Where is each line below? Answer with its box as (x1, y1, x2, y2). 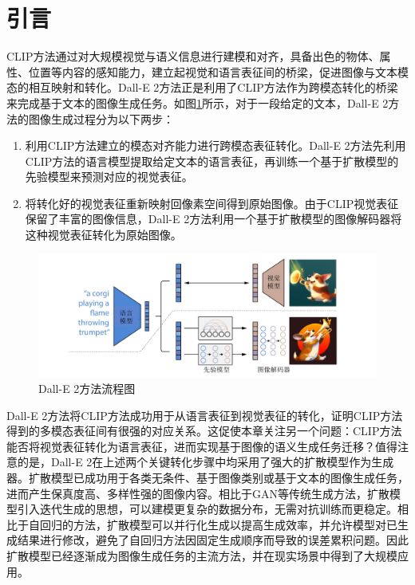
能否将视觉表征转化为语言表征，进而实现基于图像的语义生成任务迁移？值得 (6, 438, 397, 454)
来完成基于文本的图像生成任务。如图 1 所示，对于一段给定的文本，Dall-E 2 (6, 94, 389, 111)
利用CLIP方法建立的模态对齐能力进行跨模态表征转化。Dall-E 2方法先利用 (25, 137, 406, 154)
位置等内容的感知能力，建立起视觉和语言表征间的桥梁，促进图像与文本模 (28, 63, 409, 80)
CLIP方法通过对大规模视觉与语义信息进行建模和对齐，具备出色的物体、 (6, 48, 380, 65)
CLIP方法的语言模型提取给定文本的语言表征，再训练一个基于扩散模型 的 (25, 152, 399, 169)
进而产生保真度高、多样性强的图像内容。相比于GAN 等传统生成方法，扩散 (6, 485, 389, 501)
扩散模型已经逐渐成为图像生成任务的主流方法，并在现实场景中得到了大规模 (6, 548, 397, 564)
